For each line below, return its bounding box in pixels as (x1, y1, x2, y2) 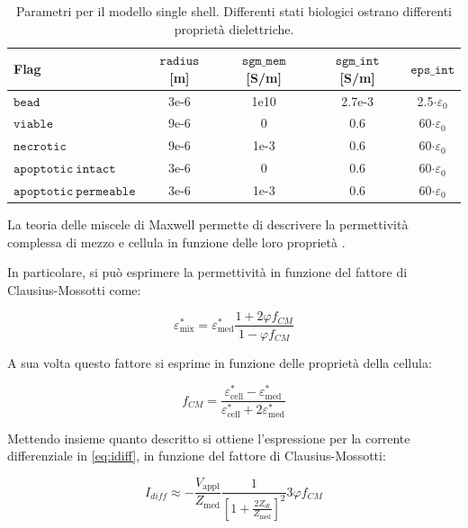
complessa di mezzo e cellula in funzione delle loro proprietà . (7, 232, 346, 251)
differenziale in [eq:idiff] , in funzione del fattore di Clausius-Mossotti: (7, 446, 386, 465)
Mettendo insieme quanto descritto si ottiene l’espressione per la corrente (7, 428, 410, 447)
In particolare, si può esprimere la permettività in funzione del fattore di (7, 263, 408, 282)
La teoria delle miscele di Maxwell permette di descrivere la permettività (7, 215, 409, 234)
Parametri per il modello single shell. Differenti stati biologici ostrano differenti (16, 2, 452, 20)
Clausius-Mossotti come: (7, 280, 141, 299)
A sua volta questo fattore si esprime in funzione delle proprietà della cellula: (7, 353, 432, 371)
